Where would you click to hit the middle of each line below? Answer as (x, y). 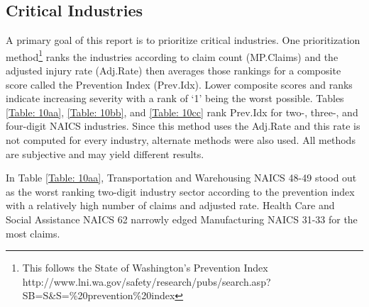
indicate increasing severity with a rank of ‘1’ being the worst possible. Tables (175, 98)
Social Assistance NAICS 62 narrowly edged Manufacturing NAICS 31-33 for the (182, 219)
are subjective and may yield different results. (105, 153)
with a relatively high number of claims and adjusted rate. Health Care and (170, 205)
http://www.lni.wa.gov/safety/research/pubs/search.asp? (147, 281)
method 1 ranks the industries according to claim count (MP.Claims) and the (172, 55)
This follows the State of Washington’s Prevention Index (145, 268)
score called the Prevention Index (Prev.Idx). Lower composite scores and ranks (179, 84)
